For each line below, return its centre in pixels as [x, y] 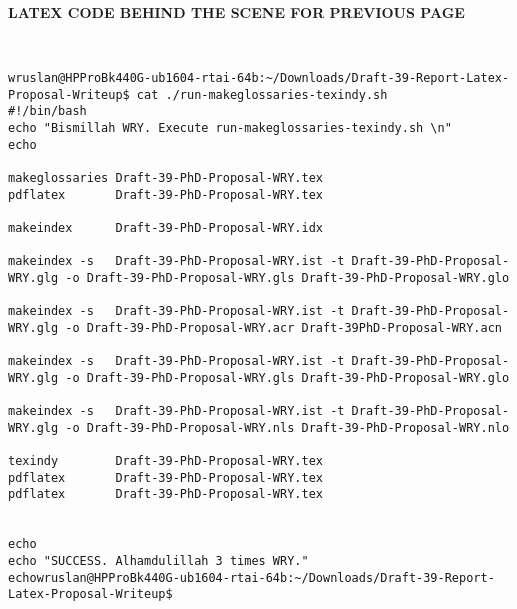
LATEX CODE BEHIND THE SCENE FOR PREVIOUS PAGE [236, 12]
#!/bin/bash [47, 111]
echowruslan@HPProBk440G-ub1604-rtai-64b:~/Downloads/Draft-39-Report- [251, 577]
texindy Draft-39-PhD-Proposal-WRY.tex [165, 461]
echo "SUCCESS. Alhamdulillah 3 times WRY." [158, 560]
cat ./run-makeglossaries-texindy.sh [262, 94]
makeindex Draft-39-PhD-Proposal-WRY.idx [165, 227]
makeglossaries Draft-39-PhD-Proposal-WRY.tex [165, 177]
